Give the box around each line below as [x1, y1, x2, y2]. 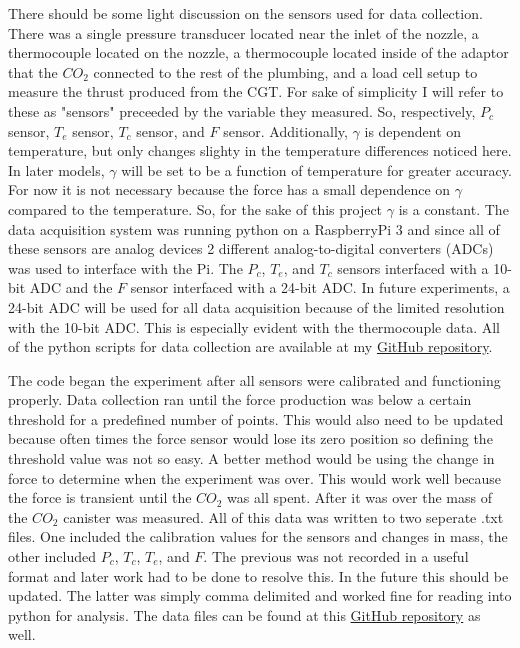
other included [8, 546, 96, 567]
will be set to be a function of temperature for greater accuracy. [121, 159, 512, 180]
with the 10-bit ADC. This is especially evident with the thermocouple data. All [8, 316, 501, 337]
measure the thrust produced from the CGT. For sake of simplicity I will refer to [8, 81, 504, 102]
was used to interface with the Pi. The [8, 257, 243, 278]
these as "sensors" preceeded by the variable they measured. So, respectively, [8, 100, 476, 121]
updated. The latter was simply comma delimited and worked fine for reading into [8, 585, 512, 606]
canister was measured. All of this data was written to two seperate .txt [63, 506, 504, 527]
